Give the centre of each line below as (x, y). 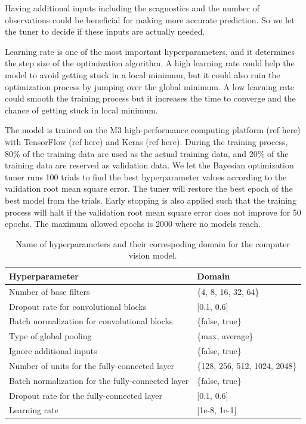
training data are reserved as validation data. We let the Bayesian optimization (149, 165)
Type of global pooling (50, 336)
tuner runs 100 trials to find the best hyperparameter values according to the (146, 176)
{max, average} (225, 336)
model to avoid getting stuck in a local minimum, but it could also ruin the (143, 74)
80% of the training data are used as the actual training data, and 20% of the (147, 153)
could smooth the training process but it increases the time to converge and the (150, 98)
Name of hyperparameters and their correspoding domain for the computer (153, 243)
